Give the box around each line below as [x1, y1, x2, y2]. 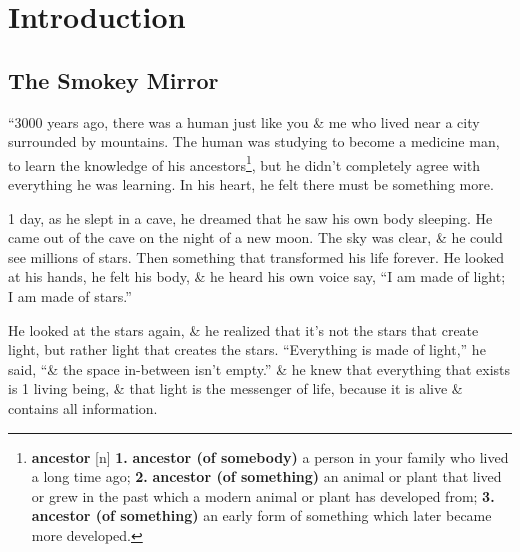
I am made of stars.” [8, 285, 132, 306]
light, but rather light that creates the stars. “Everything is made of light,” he [8, 339, 486, 360]
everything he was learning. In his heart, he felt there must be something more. [8, 174, 494, 195]
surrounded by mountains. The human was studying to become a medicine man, [8, 131, 500, 152]
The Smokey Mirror [8, 64, 219, 95]
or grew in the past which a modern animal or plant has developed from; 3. [31, 485, 495, 506]
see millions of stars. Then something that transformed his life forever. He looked [8, 246, 505, 267]
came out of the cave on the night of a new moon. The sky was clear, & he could [8, 227, 503, 248]
